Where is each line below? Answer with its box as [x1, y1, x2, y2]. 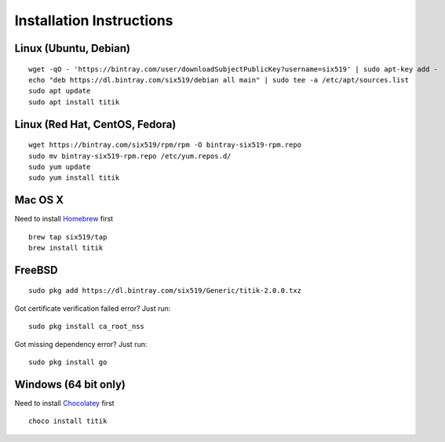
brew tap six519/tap [28, 232, 108, 241]
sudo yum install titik [28, 174, 120, 182]
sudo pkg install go [28, 357, 108, 367]
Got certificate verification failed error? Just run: [14, 303, 171, 313]
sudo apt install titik [28, 97, 120, 106]
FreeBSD [14, 263, 58, 276]
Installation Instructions [14, 12, 173, 29]
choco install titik [28, 417, 108, 426]
